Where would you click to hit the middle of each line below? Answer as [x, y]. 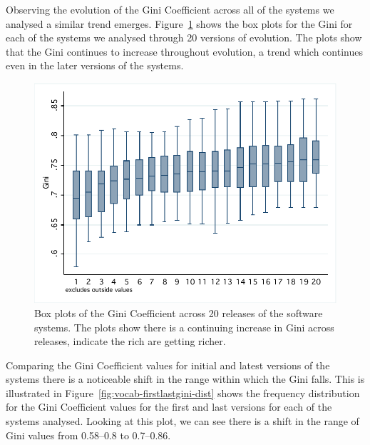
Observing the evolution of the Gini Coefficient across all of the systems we [170, 9]
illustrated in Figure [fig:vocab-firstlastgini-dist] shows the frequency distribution [183, 392]
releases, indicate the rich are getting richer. [130, 341]
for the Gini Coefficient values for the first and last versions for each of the [169, 407]
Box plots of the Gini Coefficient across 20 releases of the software [179, 312]
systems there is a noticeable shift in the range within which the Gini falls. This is [185, 379]
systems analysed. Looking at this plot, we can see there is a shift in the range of [183, 421]
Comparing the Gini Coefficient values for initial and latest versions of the [168, 365]
